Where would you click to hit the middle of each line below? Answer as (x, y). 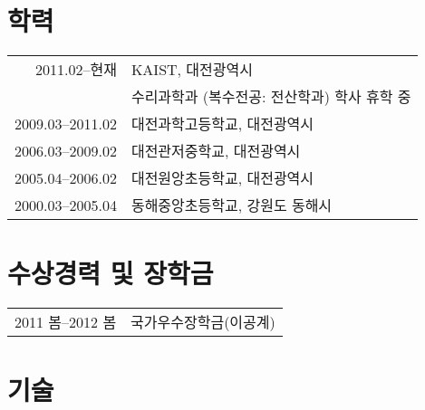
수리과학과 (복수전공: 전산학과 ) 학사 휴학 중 (271, 97)
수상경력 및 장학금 (111, 273)
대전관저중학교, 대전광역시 (216, 151)
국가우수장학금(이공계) (203, 322)
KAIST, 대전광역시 (192, 70)
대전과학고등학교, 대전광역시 (222, 124)
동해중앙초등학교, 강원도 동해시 (232, 205)
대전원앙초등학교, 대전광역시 (222, 178)
